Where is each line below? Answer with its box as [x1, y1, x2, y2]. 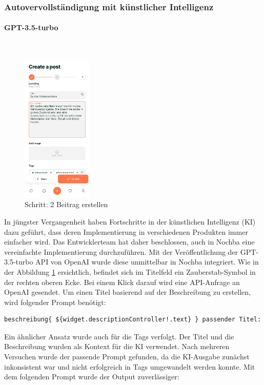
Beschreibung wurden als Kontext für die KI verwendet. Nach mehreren [4, 341, 230, 352]
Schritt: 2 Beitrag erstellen [25, 199, 108, 210]
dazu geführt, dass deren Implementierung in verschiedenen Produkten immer [4, 226, 248, 237]
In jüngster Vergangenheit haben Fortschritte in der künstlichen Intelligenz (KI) [4, 216, 256, 227]
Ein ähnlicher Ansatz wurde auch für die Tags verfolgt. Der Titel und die [4, 331, 234, 341]
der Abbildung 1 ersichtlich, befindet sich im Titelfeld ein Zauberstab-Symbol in [4, 266, 256, 277]
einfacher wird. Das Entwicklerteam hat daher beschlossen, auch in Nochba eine [4, 236, 255, 247]
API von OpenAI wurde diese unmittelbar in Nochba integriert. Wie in [35, 256, 259, 267]
